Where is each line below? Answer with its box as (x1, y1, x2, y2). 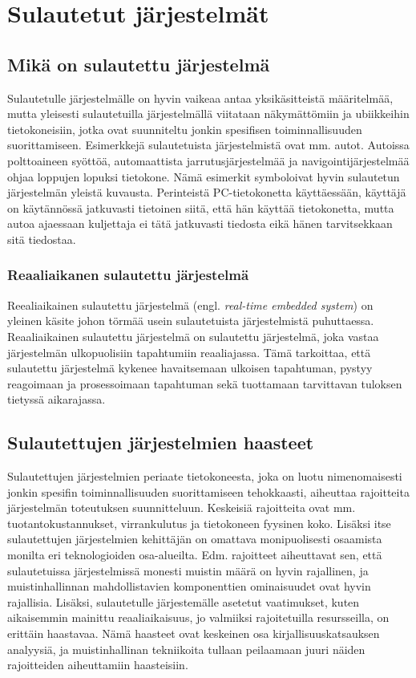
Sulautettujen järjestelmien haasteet (7, 430, 314, 455)
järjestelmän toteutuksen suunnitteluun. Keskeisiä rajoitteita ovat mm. (7, 499, 356, 516)
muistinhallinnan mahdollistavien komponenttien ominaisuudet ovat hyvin (7, 578, 371, 595)
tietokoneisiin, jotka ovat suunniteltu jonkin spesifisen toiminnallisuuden (7, 120, 362, 137)
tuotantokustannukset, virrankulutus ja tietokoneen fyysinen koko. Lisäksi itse (7, 514, 391, 531)
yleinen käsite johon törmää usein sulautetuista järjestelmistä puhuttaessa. (7, 312, 374, 329)
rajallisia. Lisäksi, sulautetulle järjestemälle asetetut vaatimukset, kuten (7, 593, 360, 610)
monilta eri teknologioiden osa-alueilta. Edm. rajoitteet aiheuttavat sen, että (7, 546, 382, 563)
